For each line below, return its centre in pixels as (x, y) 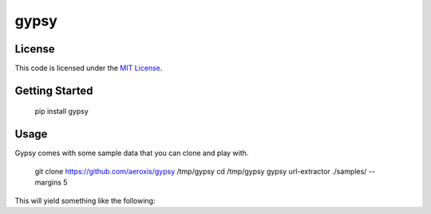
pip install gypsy (62, 111)
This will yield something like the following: (85, 200)
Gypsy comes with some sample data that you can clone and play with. (132, 153)
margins (48, 182)
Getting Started (54, 90)
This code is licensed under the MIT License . (89, 68)
